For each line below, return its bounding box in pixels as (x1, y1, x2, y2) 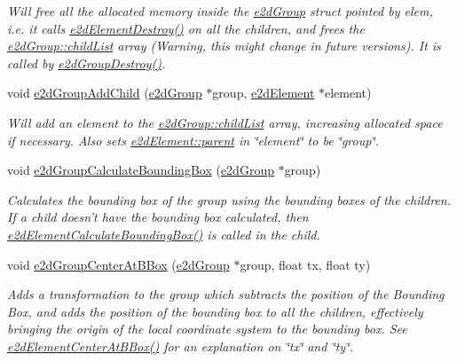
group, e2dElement (212, 83, 315, 102)
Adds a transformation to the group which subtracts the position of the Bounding (7, 285, 445, 303)
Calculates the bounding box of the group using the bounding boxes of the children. (7, 190, 452, 209)
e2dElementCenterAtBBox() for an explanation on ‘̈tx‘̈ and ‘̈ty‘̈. (7, 336, 353, 355)
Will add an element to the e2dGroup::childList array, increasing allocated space (7, 113, 443, 131)
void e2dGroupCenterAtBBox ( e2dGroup (7, 255, 230, 273)
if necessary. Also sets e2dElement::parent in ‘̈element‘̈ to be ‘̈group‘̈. (7, 130, 379, 149)
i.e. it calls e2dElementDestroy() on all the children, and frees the (7, 19, 365, 37)
